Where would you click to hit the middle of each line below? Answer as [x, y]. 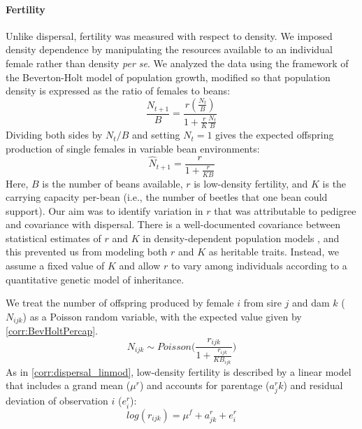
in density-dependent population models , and [241, 238]
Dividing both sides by [54, 135]
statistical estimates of [53, 238]
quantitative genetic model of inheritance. [95, 279]
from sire [262, 303]
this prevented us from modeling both [87, 252]
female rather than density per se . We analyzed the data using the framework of [177, 63]
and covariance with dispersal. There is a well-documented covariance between [173, 224]
